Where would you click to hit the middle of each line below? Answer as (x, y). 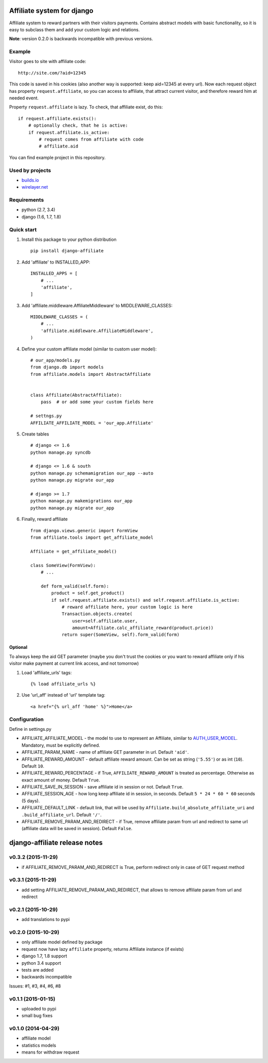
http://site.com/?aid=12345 (52, 73)
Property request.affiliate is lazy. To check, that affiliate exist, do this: (86, 107)
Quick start (23, 229)
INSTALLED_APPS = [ (54, 274)
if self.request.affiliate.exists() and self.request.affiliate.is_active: (146, 600)
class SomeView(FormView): (63, 565)
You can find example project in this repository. (58, 157)
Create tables (35, 434)
